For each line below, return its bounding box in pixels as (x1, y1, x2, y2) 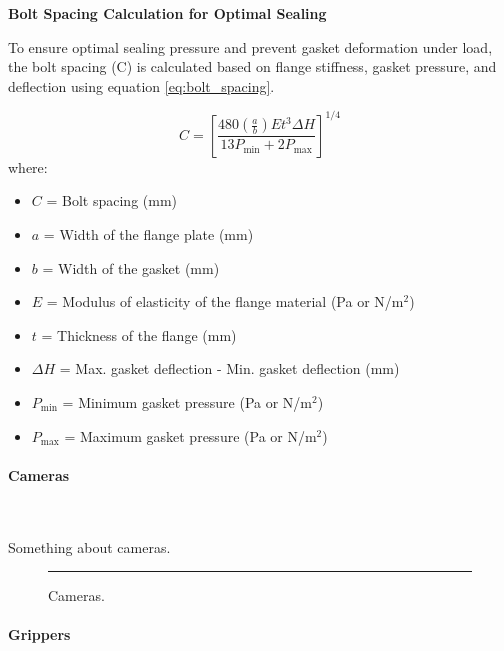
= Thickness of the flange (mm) (41, 324, 237, 345)
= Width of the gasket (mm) (42, 257, 220, 278)
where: (8, 156, 48, 177)
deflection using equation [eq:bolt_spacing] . (8, 75, 275, 96)
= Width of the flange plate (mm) (43, 224, 254, 245)
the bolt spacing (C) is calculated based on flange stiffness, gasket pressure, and (8, 56, 497, 77)
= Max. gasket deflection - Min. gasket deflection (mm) (59, 358, 400, 379)
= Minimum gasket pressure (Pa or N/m (62, 392, 312, 413)
